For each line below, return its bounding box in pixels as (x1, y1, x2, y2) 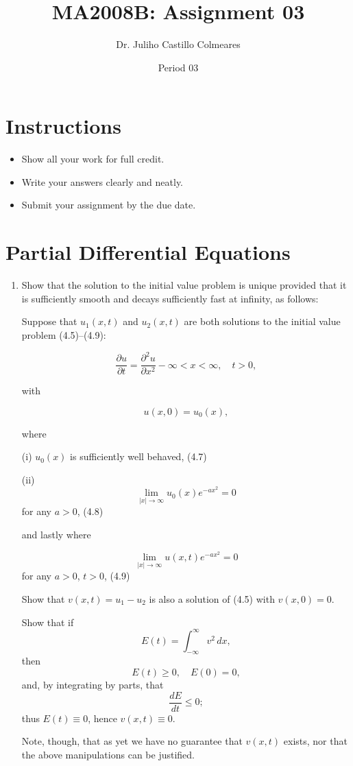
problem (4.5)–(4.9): (21, 327, 106, 342)
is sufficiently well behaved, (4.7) (70, 449, 207, 464)
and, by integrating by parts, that (21, 678, 164, 692)
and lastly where (21, 527, 91, 541)
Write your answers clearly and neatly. (21, 174, 184, 189)
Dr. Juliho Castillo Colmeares (116, 37, 241, 51)
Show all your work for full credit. (21, 152, 165, 166)
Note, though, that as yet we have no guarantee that (21, 734, 243, 748)
